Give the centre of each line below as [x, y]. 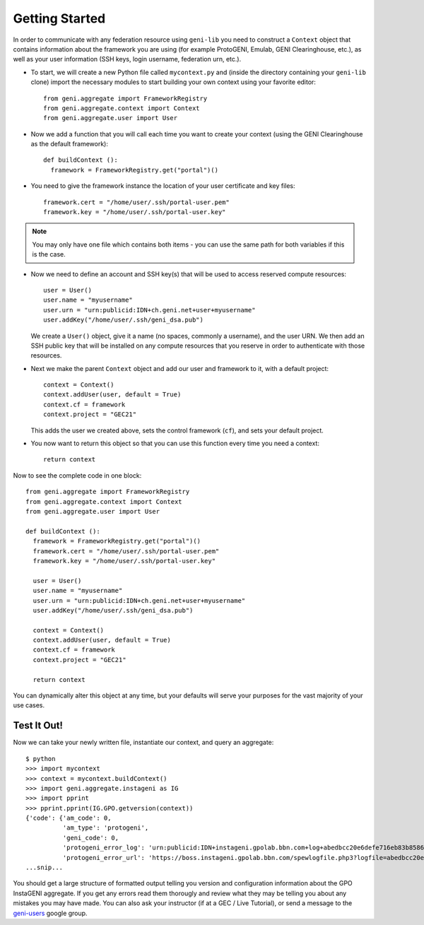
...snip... [45, 868]
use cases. [29, 705]
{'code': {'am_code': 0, [69, 818]
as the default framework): [70, 144]
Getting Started [59, 18]
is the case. [49, 254]
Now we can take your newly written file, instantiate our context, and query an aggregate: [143, 743]
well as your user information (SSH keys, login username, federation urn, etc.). [127, 59]
